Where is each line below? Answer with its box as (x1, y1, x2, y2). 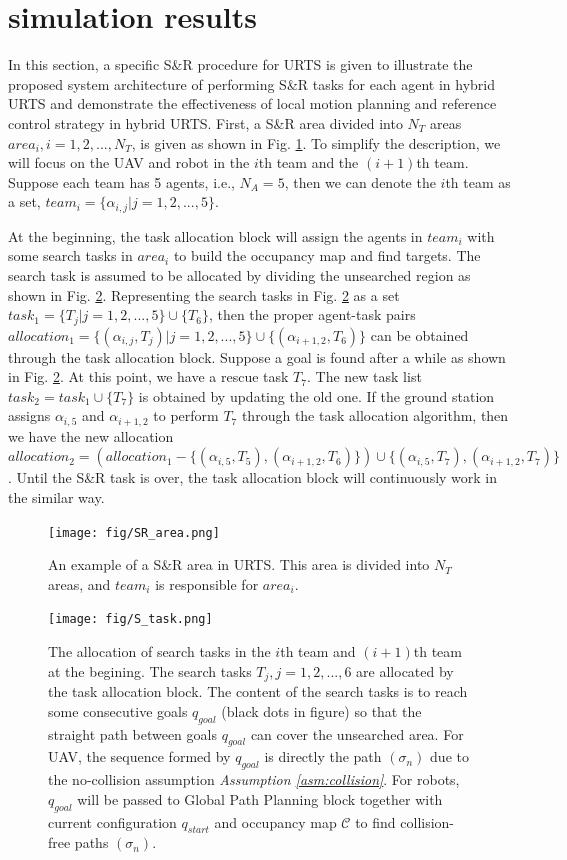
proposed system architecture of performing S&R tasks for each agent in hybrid (8, 73, 495, 94)
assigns (8, 405, 51, 426)
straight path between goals (48, 723, 217, 744)
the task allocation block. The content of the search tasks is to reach (48, 681, 468, 702)
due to (430, 746, 469, 767)
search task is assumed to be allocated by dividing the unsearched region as (8, 264, 471, 285)
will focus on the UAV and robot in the (8, 152, 250, 173)
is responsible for (155, 573, 259, 594)
